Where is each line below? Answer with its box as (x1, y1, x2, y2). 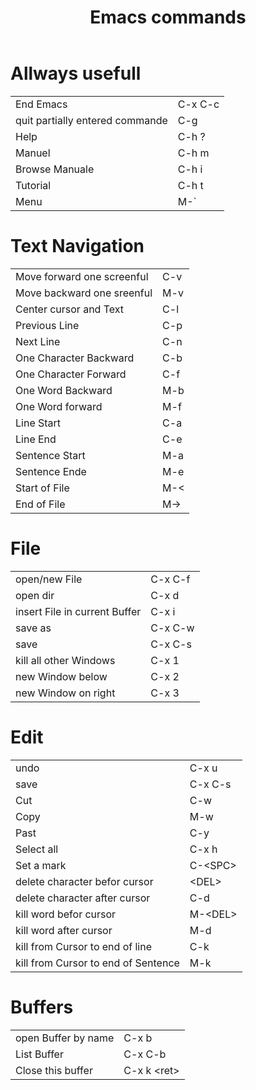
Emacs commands (89, 6, 247, 29)
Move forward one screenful (15, 269, 149, 283)
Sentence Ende (15, 464, 87, 478)
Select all (15, 842, 59, 856)
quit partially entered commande (15, 113, 168, 127)
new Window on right (15, 686, 116, 700)
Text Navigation (10, 235, 145, 258)
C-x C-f (150, 572, 191, 586)
